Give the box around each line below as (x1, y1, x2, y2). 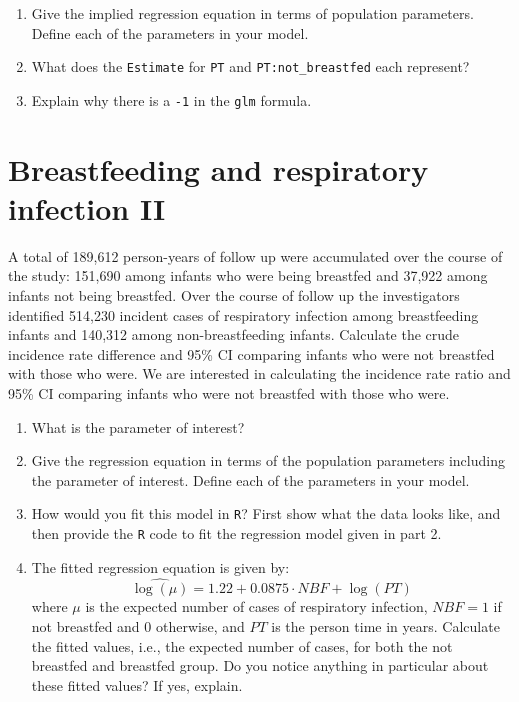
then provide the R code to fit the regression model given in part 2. (31, 523, 442, 543)
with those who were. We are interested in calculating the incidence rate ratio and (8, 363, 511, 384)
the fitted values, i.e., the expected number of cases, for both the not (31, 635, 453, 656)
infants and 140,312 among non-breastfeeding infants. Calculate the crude (8, 324, 460, 345)
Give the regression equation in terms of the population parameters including (31, 450, 505, 471)
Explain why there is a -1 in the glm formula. (31, 89, 312, 110)
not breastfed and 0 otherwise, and (31, 616, 245, 637)
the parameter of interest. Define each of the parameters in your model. (31, 469, 470, 490)
